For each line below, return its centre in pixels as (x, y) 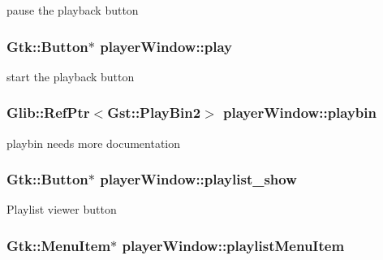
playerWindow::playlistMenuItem (233, 245)
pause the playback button (73, 10)
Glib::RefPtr (48, 113)
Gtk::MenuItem (59, 245)
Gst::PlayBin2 (154, 113)
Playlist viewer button (62, 209)
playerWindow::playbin (300, 113)
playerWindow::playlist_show (198, 179)
